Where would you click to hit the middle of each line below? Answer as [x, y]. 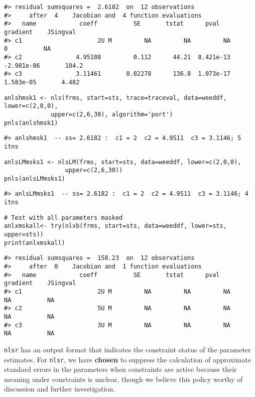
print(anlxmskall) [35, 243]
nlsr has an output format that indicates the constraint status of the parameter [127, 349]
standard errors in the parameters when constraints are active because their [120, 369]
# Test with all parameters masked [63, 218]
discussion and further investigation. [60, 389]
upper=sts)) [24, 235]
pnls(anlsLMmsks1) [35, 178]
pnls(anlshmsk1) [31, 123]
